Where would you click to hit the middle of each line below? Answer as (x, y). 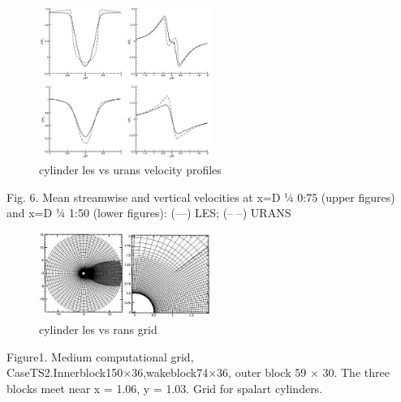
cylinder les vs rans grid (98, 329)
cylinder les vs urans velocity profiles (130, 170)
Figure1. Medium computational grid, (100, 356)
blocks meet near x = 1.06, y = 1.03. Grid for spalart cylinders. (165, 388)
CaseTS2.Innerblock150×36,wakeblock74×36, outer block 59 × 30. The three (198, 372)
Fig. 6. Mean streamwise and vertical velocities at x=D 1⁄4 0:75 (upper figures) (201, 197)
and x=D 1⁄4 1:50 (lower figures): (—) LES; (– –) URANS (149, 213)
